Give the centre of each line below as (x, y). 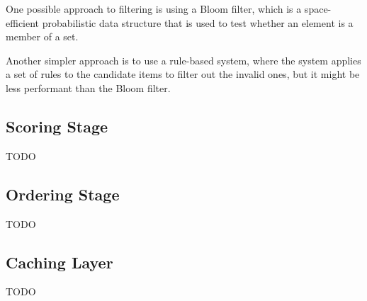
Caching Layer (60, 262)
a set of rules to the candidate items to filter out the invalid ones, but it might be (183, 74)
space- (318, 8)
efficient (23, 22)
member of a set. (42, 36)
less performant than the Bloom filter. (88, 87)
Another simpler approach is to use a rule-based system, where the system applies (183, 60)
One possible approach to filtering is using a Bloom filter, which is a (154, 8)
